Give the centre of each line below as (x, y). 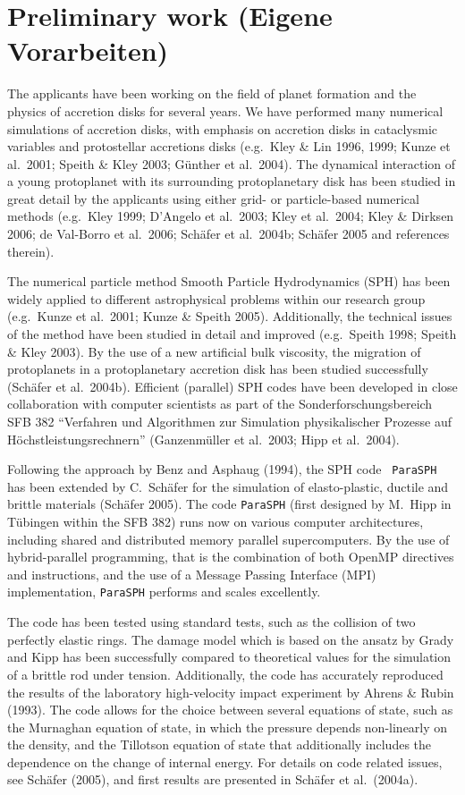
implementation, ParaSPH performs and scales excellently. (164, 592)
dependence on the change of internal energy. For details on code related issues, (225, 761)
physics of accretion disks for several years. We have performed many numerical (225, 110)
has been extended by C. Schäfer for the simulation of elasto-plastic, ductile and (228, 486)
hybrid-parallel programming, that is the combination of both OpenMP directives (231, 557)
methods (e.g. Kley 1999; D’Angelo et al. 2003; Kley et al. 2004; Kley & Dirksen (231, 216)
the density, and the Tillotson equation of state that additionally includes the (220, 744)
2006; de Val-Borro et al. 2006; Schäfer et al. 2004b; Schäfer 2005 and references (228, 234)
